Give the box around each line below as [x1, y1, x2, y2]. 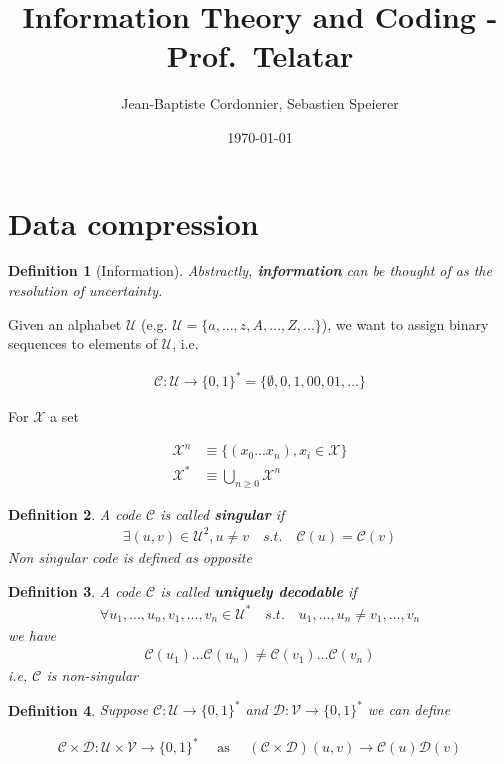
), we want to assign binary [321, 313, 489, 334]
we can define [367, 699, 451, 720]
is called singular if [160, 503, 285, 524]
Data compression [8, 202, 259, 243]
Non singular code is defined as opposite [8, 546, 252, 567]
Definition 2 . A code [8, 503, 141, 524]
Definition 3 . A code [8, 580, 141, 601]
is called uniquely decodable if [160, 580, 357, 601]
